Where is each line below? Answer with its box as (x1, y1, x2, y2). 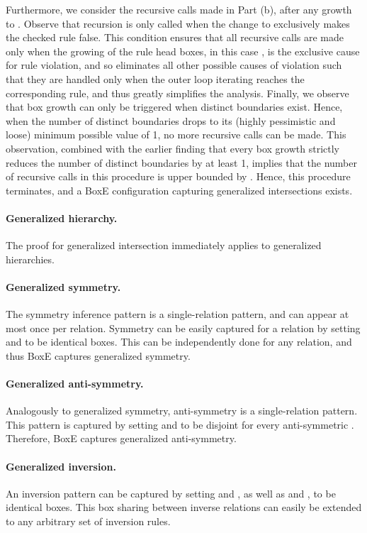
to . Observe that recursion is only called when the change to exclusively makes (6, 16, 350, 31)
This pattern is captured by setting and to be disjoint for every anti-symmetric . (6, 417, 354, 432)
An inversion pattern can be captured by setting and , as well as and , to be (6, 485, 336, 500)
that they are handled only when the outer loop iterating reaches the (6, 71, 305, 86)
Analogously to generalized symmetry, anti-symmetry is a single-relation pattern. (6, 403, 358, 418)
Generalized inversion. (6, 458, 116, 473)
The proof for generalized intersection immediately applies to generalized (6, 238, 322, 253)
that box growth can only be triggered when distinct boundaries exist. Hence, (6, 99, 343, 114)
